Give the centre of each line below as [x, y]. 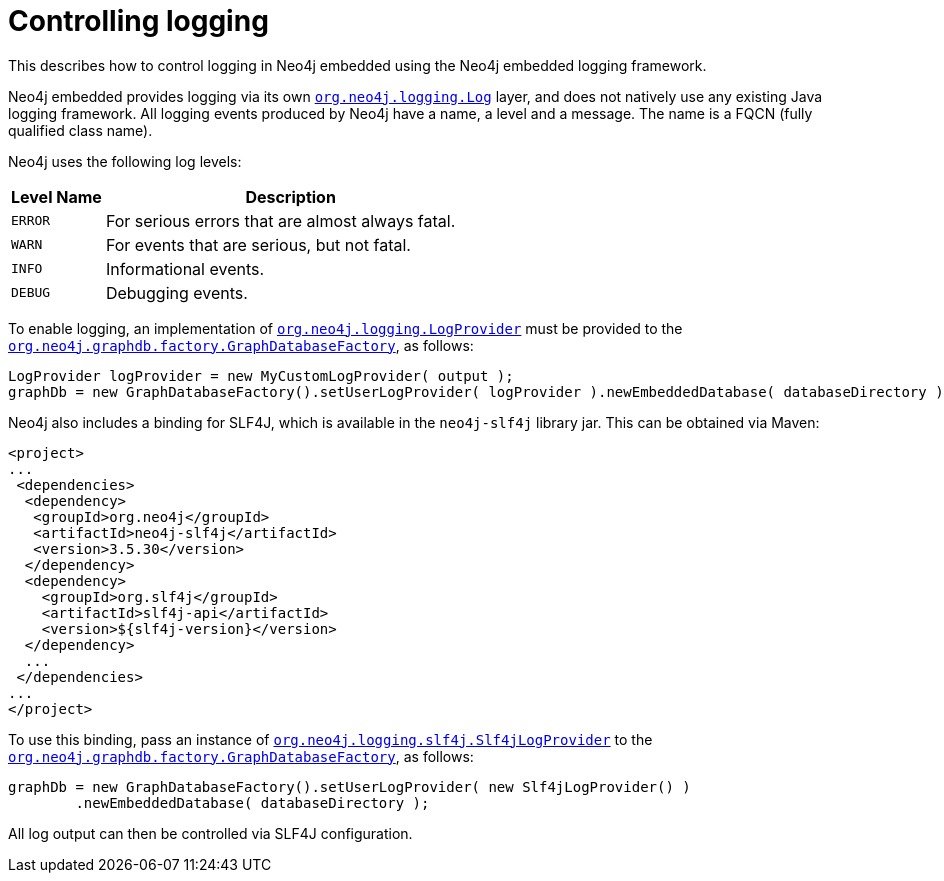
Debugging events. [176, 292]
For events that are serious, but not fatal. [258, 244]
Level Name [56, 196]
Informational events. [185, 268]
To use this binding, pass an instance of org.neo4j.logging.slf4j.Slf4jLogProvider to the [330, 739]
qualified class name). [80, 130]
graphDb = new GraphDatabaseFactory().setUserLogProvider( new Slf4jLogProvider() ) [349, 786]
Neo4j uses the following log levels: [125, 161]
